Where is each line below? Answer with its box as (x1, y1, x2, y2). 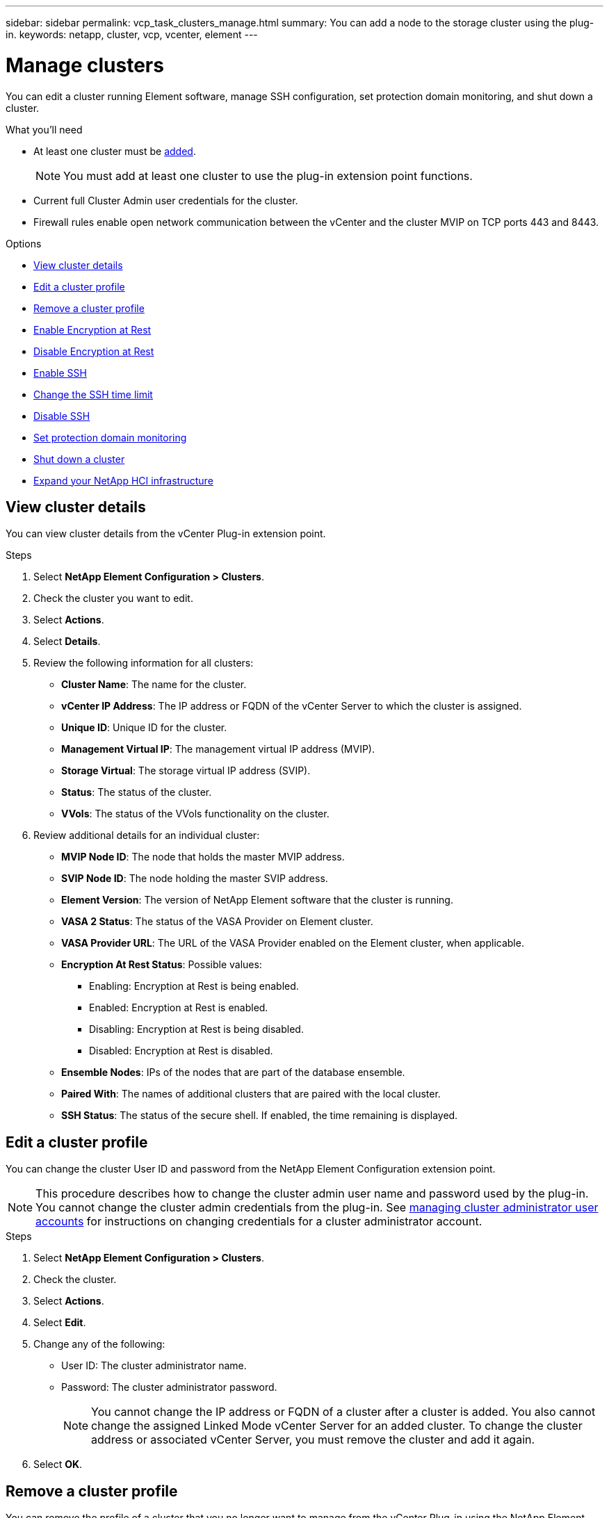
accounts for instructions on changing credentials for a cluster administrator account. (35, 1214, 482, 1229)
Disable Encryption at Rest (33, 345, 154, 357)
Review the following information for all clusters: (33, 657, 254, 669)
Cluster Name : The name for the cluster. (61, 678, 247, 691)
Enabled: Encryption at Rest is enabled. (89, 1002, 268, 1014)
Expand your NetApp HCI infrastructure (33, 474, 213, 487)
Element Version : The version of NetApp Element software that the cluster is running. (61, 894, 453, 906)
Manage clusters (6, 53, 164, 77)
